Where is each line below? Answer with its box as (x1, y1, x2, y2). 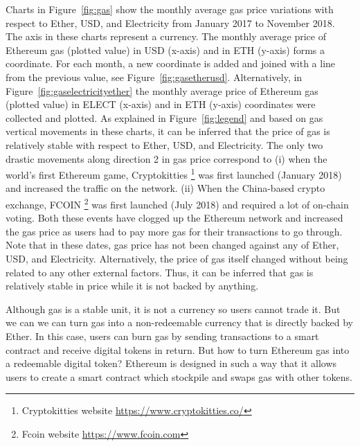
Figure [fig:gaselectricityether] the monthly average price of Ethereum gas (6, 83, 318, 98)
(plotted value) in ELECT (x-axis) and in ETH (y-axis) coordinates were (6, 97, 316, 111)
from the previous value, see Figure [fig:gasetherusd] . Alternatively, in (6, 69, 303, 84)
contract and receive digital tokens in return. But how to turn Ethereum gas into (6, 342, 350, 357)
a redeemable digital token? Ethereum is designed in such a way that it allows (6, 356, 337, 371)
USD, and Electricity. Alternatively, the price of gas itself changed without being (6, 251, 348, 265)
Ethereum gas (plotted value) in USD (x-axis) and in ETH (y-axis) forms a (6, 42, 325, 57)
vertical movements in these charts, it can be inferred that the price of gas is (6, 124, 330, 139)
